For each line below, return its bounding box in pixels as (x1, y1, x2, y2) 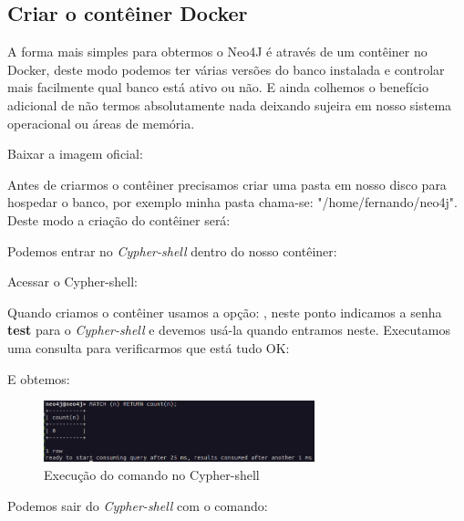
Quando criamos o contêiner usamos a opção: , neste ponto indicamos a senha (7, 302, 442, 321)
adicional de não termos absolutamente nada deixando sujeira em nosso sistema (7, 95, 452, 114)
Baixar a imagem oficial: (7, 144, 143, 163)
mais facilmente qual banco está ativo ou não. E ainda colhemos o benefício (7, 78, 429, 97)
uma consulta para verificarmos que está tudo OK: (7, 338, 290, 357)
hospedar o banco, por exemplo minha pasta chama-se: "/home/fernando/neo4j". (7, 193, 458, 212)
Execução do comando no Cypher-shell (44, 465, 260, 485)
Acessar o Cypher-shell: (7, 272, 139, 291)
